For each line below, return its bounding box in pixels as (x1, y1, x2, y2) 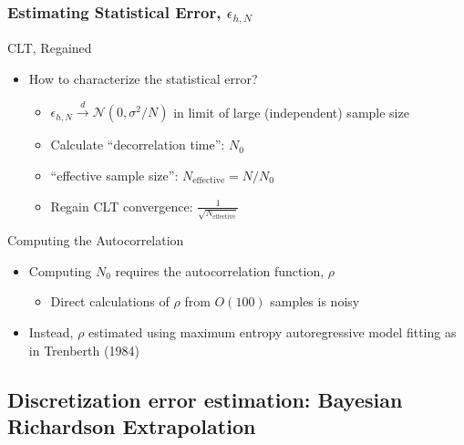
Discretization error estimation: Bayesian (7, 385, 403, 413)
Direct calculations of (50, 292, 170, 311)
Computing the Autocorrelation (7, 231, 184, 250)
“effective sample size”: (50, 165, 179, 184)
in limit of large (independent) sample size (173, 102, 409, 121)
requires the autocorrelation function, (115, 261, 325, 280)
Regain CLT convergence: (50, 196, 193, 215)
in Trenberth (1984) (28, 340, 139, 359)
